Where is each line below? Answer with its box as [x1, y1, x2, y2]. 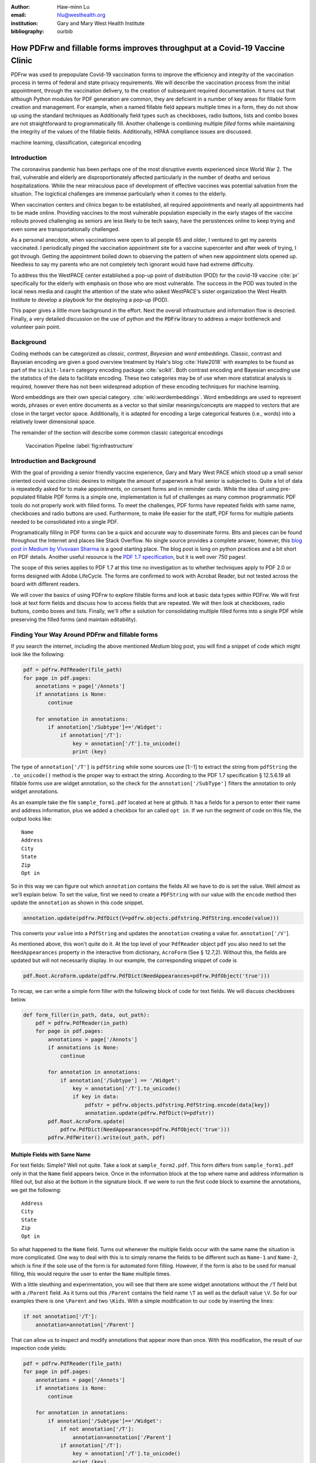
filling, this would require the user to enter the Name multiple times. [11, 1270, 171, 1277]
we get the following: [11, 1186, 61, 1193]
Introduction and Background [11, 456, 96, 465]
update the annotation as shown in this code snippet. [11, 899, 144, 906]
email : [11, 12, 26, 19]
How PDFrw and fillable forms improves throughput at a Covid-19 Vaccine [11, 43, 285, 53]
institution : [11, 19, 39, 26]
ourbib [57, 28, 73, 35]
